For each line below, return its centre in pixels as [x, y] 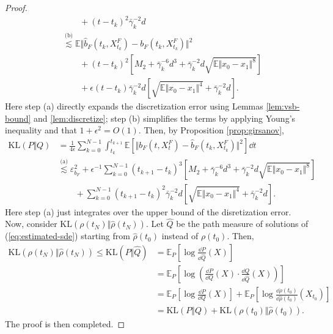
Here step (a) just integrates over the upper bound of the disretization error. [148, 211]
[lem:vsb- [283, 106]
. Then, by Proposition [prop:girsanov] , [211, 130]
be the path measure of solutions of [242, 224]
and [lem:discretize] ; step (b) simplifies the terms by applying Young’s [165, 118]
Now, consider [31, 224]
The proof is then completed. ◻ [65, 324]
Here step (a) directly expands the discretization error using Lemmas [134, 106]
